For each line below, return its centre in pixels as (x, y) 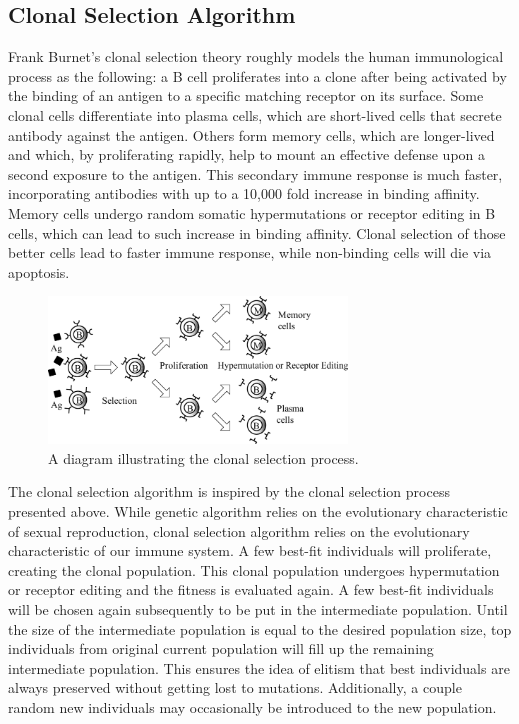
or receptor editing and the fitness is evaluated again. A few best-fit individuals (251, 589)
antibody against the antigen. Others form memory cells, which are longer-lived (251, 134)
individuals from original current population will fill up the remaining (221, 648)
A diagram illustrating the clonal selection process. (203, 457)
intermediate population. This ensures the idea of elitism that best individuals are (259, 667)
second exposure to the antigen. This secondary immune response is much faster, (255, 173)
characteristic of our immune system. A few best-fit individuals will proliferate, (250, 550)
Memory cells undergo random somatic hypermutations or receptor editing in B (252, 212)
